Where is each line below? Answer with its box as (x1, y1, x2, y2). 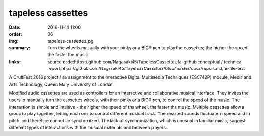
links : (9, 59, 21, 65)
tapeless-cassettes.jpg (47, 38, 94, 44)
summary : (9, 45, 31, 51)
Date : (9, 24, 21, 30)
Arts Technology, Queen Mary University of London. (9, 81, 114, 87)
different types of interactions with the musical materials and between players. (9, 125, 167, 131)
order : (9, 31, 22, 37)
